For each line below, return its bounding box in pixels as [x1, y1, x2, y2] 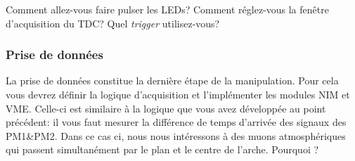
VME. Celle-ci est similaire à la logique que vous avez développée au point [6, 101, 326, 115]
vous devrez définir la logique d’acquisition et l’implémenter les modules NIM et [6, 87, 350, 101]
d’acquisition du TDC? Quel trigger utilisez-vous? [6, 15, 220, 30]
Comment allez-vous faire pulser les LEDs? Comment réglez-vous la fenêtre [6, 2, 329, 16]
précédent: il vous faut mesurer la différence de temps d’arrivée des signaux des [6, 115, 347, 129]
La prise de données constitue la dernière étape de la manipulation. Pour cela [6, 73, 339, 88]
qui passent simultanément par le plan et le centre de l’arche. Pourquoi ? [6, 142, 319, 157]
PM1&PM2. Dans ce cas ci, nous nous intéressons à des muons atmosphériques [6, 128, 346, 143]
